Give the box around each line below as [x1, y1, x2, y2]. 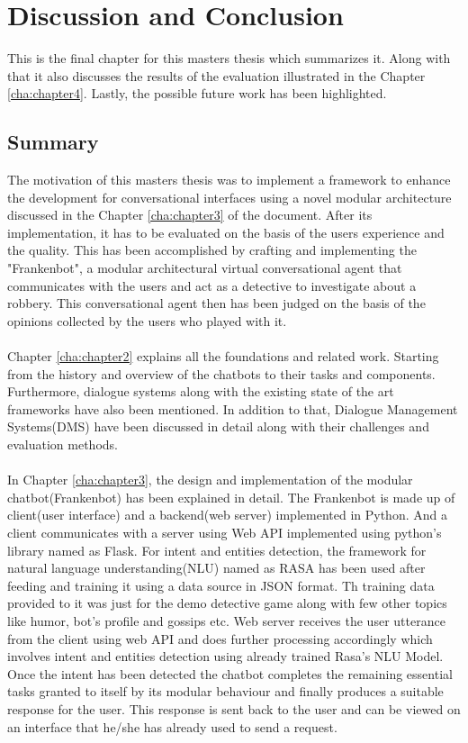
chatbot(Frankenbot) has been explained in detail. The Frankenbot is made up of [7, 487, 455, 506]
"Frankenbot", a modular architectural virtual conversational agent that [7, 258, 402, 277]
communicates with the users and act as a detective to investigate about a [7, 276, 417, 294]
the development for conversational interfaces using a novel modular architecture [7, 187, 452, 206]
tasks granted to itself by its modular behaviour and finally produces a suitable [7, 682, 444, 701]
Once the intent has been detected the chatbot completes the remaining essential [7, 664, 453, 683]
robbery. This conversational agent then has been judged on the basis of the [7, 294, 426, 313]
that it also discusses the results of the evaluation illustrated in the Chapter [7, 66, 426, 85]
